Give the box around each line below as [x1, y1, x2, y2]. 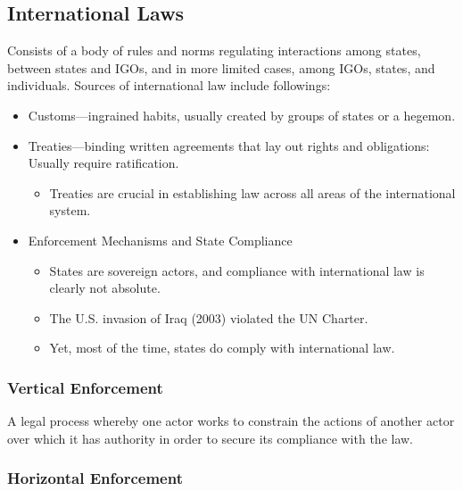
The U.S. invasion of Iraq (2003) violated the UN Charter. [49, 308, 368, 327]
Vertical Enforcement [7, 376, 163, 398]
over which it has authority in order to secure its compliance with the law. [7, 429, 414, 447]
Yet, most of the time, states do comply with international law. [49, 338, 395, 357]
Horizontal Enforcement [7, 467, 183, 489]
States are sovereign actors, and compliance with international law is [49, 261, 425, 279]
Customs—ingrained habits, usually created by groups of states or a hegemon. [28, 105, 456, 124]
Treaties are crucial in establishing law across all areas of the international [49, 183, 456, 202]
